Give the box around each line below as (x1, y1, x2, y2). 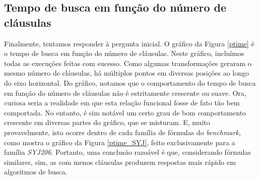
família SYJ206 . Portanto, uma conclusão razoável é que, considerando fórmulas (4, 147, 251, 157)
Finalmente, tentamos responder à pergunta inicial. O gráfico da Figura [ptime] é (4, 38, 254, 48)
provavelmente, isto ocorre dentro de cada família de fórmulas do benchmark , (4, 127, 241, 137)
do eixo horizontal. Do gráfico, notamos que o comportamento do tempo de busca (4, 77, 256, 88)
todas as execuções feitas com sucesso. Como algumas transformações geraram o (4, 57, 251, 68)
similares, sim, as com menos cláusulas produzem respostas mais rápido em (4, 156, 236, 167)
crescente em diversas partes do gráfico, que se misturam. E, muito (4, 117, 210, 128)
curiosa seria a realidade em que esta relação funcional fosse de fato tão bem (4, 97, 240, 108)
